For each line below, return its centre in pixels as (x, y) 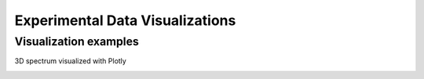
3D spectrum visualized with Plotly (71, 61)
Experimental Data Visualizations (125, 20)
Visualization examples (77, 41)
